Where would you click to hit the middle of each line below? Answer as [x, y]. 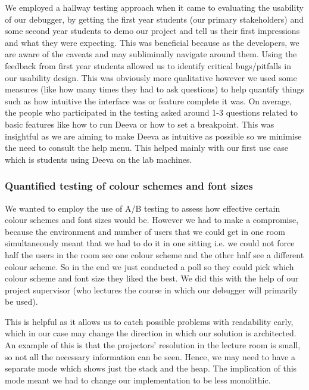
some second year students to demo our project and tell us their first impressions [152, 31]
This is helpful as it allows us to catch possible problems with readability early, [149, 321]
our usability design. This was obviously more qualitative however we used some [151, 77]
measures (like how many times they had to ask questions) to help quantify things [155, 89]
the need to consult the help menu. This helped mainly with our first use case [147, 148]
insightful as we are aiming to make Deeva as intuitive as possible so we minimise [153, 136]
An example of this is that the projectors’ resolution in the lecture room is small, [153, 345]
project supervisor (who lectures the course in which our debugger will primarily [152, 290]
